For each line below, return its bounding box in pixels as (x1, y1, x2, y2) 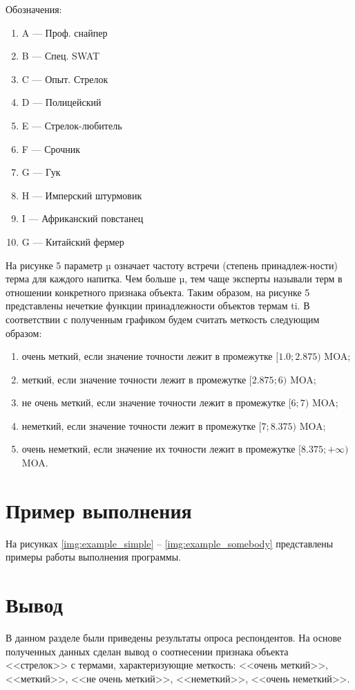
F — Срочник (21, 141, 81, 156)
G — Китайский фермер (21, 234, 124, 248)
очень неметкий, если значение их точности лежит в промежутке (21, 442, 296, 456)
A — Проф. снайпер (21, 25, 108, 39)
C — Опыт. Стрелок (21, 71, 108, 86)
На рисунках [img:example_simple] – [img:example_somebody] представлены (6, 536, 334, 550)
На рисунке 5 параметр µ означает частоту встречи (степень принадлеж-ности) (6, 257, 338, 272)
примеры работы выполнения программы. (6, 550, 182, 564)
